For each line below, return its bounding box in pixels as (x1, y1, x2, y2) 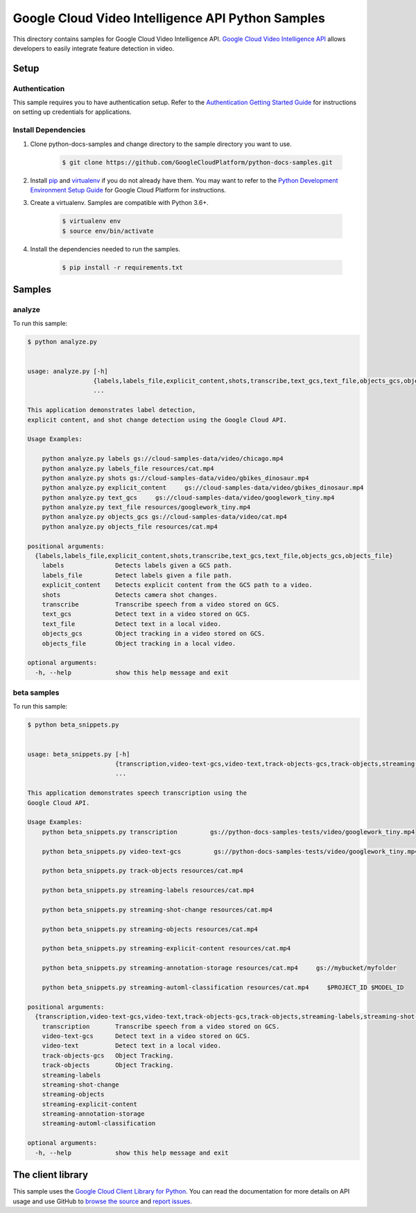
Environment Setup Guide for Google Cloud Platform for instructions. (30, 185, 227, 194)
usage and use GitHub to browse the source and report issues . (12, 1197, 192, 1205)
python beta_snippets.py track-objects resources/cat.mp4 (42, 867, 243, 875)
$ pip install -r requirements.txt (62, 263, 183, 271)
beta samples (12, 688, 60, 698)
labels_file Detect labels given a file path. (42, 571, 232, 579)
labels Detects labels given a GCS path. (42, 561, 232, 570)
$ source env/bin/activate (62, 226, 154, 235)
